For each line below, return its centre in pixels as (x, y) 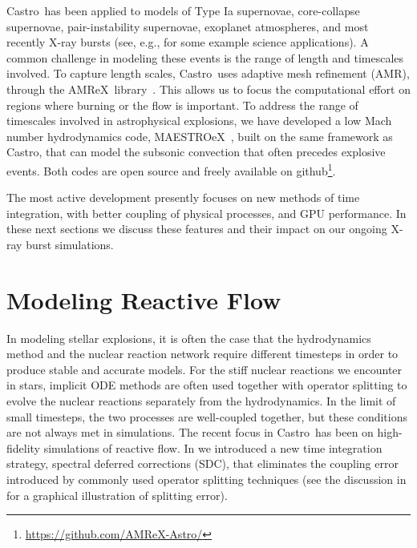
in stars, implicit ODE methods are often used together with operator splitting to (207, 385)
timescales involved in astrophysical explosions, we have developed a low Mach (199, 121)
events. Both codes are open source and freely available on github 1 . (171, 169)
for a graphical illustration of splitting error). (117, 495)
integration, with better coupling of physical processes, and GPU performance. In (206, 213)
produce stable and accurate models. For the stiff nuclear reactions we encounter (204, 369)
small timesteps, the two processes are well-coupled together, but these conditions (207, 416)
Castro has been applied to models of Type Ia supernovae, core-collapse (183, 10)
